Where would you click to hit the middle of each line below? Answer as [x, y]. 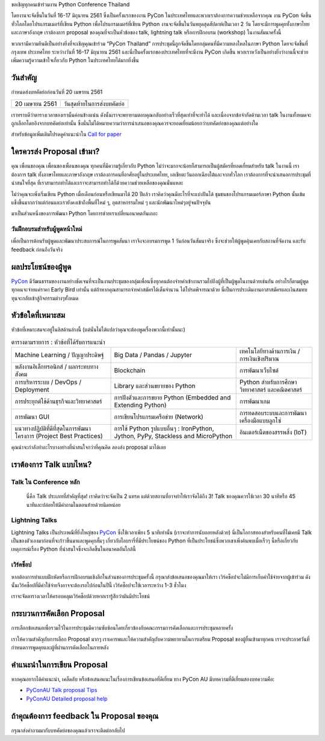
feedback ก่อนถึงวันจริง [37, 249]
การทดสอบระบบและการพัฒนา [273, 413]
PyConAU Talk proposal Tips [62, 690]
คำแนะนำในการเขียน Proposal [60, 665]
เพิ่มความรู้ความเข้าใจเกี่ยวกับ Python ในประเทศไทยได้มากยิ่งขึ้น [75, 60]
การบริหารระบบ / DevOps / [48, 382]
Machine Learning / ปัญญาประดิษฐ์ [59, 355]
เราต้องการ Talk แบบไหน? [52, 464]
